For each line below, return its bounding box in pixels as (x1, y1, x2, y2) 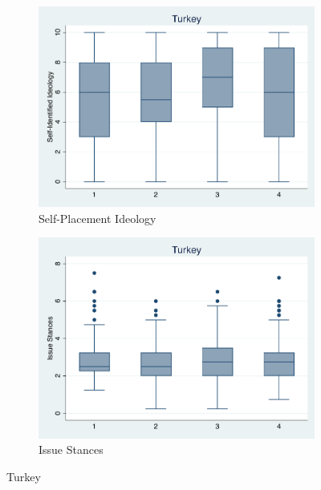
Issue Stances (39, 441, 104, 458)
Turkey (6, 468, 41, 484)
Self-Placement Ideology (39, 209, 156, 226)
